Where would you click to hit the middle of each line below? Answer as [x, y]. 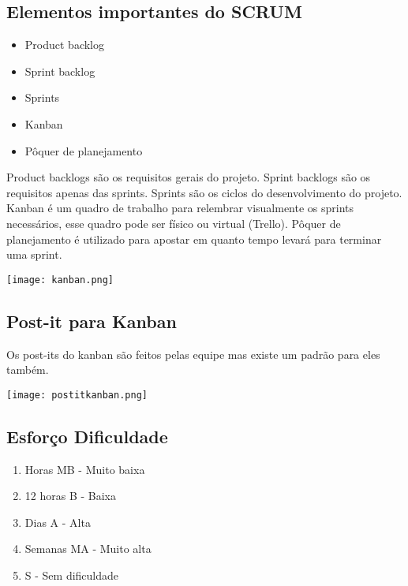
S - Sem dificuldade [72, 575]
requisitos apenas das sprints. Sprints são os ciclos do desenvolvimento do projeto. [204, 192]
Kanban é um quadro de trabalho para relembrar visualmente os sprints [180, 208]
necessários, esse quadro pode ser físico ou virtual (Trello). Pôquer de [174, 223]
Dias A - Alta [58, 522]
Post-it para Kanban [92, 321]
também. [28, 370]
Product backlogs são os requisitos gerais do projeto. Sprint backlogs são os [189, 177]
